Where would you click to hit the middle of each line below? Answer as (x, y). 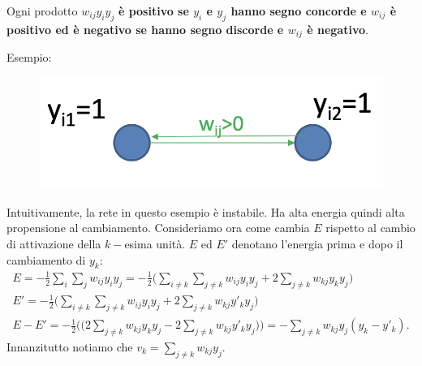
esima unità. (155, 244)
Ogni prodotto (42, 11)
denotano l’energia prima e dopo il (317, 244)
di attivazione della (54, 244)
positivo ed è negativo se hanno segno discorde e (145, 29)
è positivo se (153, 11)
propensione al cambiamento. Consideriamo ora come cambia (158, 228)
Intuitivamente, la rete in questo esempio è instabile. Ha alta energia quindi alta (206, 211)
